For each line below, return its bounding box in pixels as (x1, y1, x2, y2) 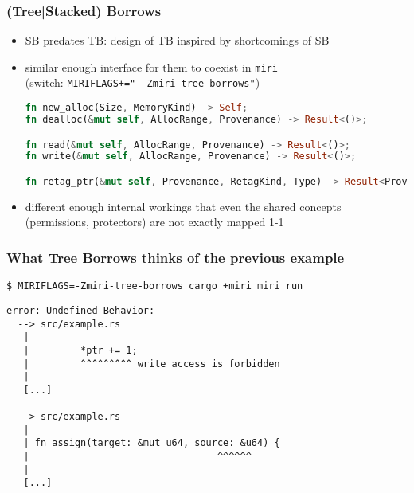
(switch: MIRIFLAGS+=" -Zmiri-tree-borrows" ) (25, 74, 260, 91)
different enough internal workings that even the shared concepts (25, 198, 342, 214)
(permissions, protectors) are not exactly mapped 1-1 (25, 213, 284, 230)
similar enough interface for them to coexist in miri (25, 58, 278, 75)
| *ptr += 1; (23, 344, 138, 356)
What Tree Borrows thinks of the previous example (6, 247, 345, 267)
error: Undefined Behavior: (6, 304, 155, 316)
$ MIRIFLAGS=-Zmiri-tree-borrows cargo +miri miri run (6, 280, 303, 292)
